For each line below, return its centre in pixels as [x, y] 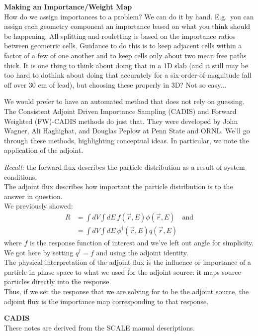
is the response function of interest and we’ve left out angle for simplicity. [142, 242]
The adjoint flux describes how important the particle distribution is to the [119, 186]
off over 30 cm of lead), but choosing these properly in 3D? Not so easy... [115, 84]
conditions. [21, 176]
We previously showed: [39, 206]
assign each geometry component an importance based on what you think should [127, 26]
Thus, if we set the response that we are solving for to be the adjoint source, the [127, 291]
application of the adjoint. [44, 150]
